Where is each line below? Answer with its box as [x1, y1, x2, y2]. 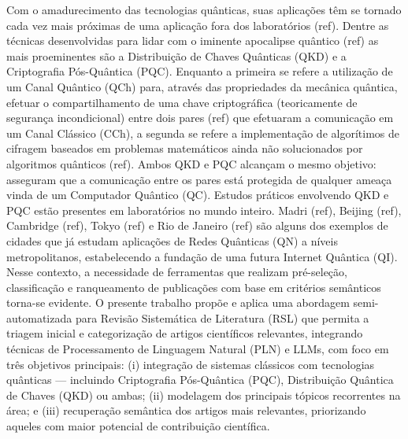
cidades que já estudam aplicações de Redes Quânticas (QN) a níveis [6, 232, 338, 249]
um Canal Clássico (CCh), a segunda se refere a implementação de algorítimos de [6, 124, 399, 141]
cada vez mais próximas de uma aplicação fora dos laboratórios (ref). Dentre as [6, 17, 389, 33]
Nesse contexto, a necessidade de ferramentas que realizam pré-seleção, [6, 264, 347, 280]
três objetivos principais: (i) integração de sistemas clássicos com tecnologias [6, 356, 375, 372]
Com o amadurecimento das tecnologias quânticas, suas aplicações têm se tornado [6, 2, 402, 17]
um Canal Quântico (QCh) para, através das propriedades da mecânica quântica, [6, 78, 398, 94]
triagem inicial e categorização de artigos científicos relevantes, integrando [6, 325, 363, 341]
